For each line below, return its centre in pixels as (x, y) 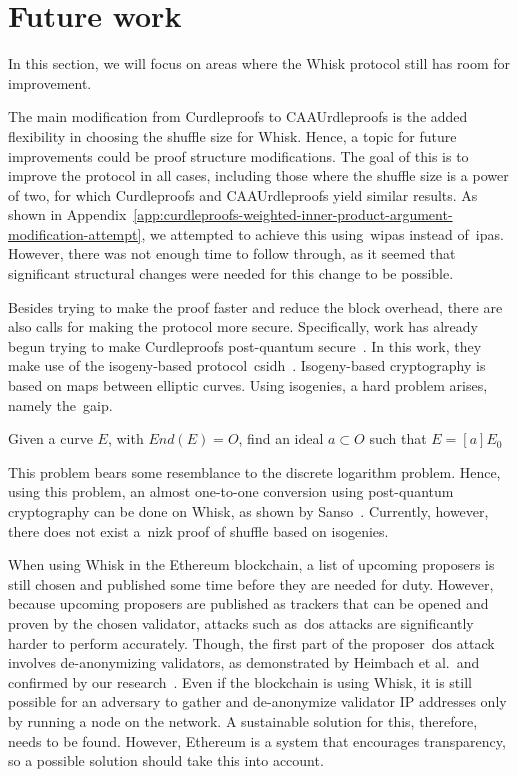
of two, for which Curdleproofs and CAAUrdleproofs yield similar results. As (243, 194)
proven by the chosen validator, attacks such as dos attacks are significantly (241, 622)
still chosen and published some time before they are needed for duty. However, (251, 583)
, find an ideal (281, 438)
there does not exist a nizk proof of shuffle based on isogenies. (198, 530)
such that (398, 438)
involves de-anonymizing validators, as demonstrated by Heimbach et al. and (244, 662)
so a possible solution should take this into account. (166, 760)
